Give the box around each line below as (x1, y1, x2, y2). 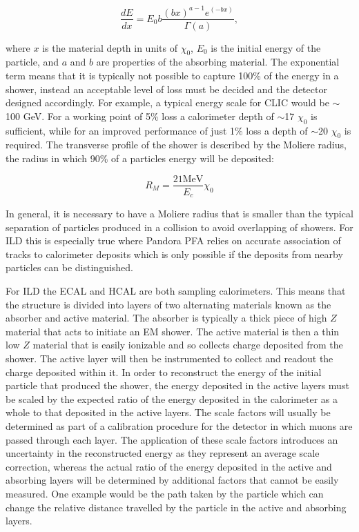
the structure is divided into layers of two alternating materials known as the (6, 297, 331, 311)
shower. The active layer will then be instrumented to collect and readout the (6, 351, 333, 365)
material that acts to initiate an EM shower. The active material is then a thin (6, 324, 340, 338)
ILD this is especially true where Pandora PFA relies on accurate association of (6, 233, 341, 248)
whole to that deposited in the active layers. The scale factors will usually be (6, 405, 331, 420)
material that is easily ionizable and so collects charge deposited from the (32, 337, 343, 352)
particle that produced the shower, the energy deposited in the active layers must (6, 378, 349, 393)
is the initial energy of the (211, 40, 321, 55)
